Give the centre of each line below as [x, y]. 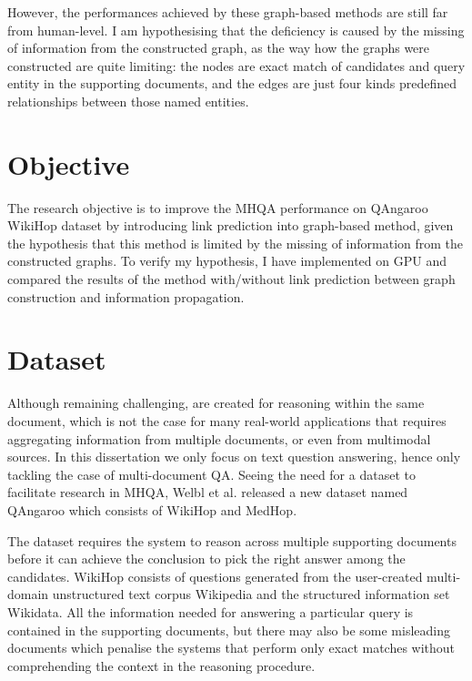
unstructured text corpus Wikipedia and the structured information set [251, 594]
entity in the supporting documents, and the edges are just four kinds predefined [232, 83]
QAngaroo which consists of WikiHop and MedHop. [152, 509]
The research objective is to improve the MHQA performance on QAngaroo [218, 207]
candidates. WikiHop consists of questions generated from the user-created [215, 576]
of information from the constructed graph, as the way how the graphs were [219, 48]
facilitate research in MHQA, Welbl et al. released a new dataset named [208, 492]
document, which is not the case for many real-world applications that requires [227, 420]
